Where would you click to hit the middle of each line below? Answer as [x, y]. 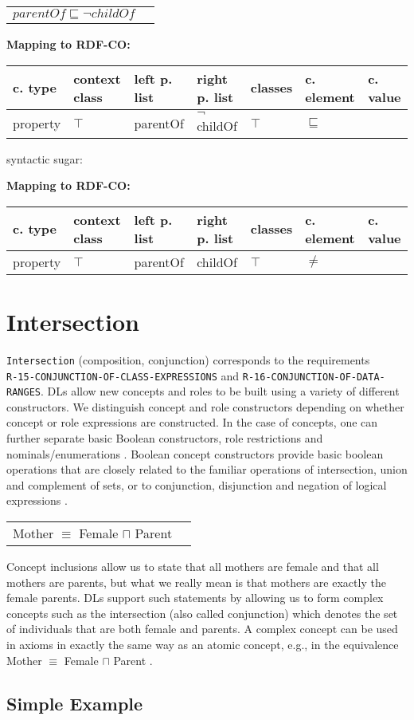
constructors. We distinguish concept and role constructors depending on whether [205, 406]
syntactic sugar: [45, 158]
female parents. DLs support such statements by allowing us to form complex [195, 598]
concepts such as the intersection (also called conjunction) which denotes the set [202, 613]
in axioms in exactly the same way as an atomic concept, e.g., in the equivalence [203, 644]
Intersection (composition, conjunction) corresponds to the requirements [188, 359]
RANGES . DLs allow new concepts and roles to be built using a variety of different [203, 391]
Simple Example [75, 703]
